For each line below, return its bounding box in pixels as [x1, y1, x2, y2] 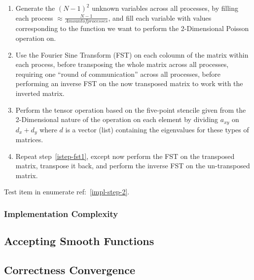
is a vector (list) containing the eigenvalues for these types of [65, 124, 249, 134]
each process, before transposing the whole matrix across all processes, [15, 59, 229, 69]
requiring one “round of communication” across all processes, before [15, 68, 220, 79]
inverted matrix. [15, 88, 65, 98]
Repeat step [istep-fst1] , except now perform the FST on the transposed [15, 151, 235, 161]
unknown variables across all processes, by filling [92, 3, 239, 13]
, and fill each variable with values [108, 12, 212, 23]
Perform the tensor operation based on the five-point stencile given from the [15, 104, 246, 115]
